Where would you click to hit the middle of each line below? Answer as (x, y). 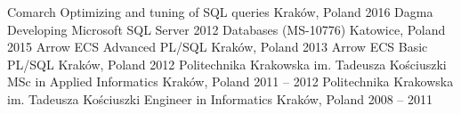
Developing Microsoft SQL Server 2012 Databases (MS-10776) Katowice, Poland (226, 29)
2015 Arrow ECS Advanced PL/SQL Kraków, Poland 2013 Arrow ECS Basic (218, 47)
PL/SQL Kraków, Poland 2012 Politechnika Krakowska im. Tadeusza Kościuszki (227, 64)
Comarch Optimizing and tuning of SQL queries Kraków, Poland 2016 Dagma (220, 12)
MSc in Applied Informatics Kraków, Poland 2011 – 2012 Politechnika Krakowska (230, 81)
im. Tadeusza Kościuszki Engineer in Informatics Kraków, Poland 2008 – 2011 (220, 98)
